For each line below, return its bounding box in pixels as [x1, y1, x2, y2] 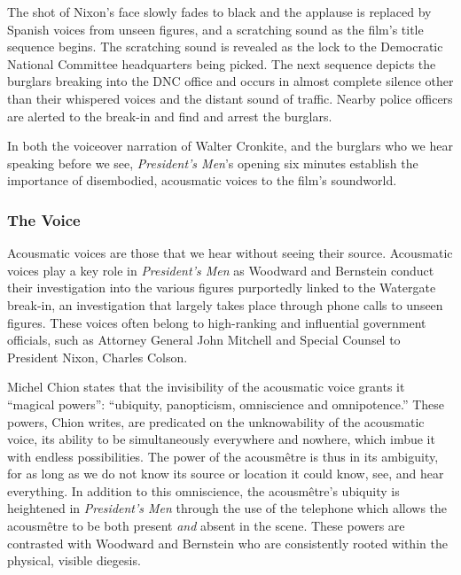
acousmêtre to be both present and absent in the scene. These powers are [7, 517, 405, 535]
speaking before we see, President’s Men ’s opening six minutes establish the [7, 153, 418, 172]
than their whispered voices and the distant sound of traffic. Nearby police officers [7, 89, 453, 107]
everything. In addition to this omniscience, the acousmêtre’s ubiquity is [7, 481, 400, 500]
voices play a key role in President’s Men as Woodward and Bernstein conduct [7, 260, 434, 279]
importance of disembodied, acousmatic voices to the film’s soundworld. [7, 171, 397, 190]
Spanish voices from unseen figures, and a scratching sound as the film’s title [7, 19, 424, 38]
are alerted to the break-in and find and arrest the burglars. [7, 106, 332, 125]
